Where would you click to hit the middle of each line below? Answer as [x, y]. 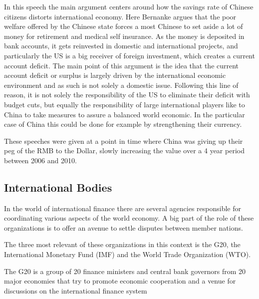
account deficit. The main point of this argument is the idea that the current [122, 65]
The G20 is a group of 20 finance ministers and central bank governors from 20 [125, 271]
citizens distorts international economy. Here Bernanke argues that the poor [120, 16]
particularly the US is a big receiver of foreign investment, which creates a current [129, 55]
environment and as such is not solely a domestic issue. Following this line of [121, 85]
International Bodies [58, 187]
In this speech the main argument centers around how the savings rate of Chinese [129, 6]
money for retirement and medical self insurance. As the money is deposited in [124, 36]
